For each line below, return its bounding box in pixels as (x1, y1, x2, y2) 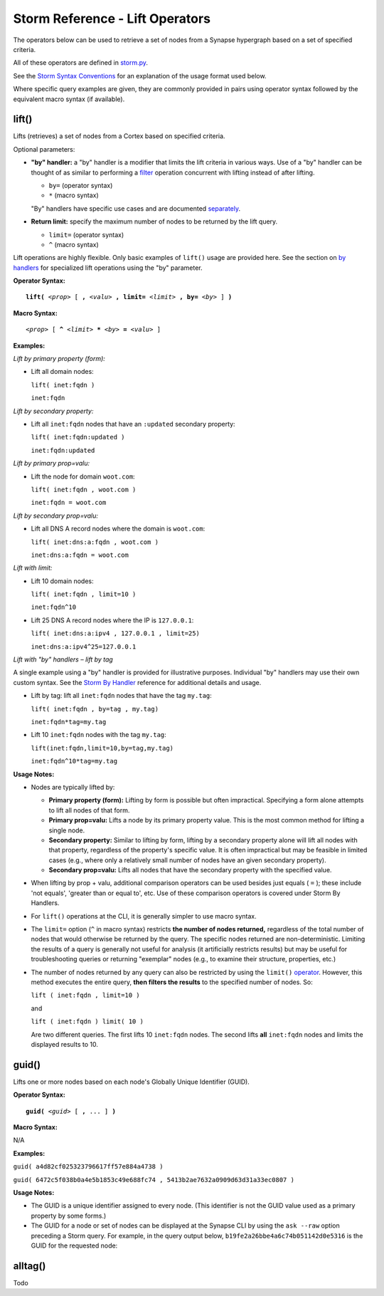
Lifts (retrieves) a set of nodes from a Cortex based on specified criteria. (13, 132, 225, 140)
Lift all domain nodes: (31, 367, 94, 376)
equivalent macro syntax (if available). (13, 95, 125, 103)
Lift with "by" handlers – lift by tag (13, 655, 113, 664)
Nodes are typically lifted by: (31, 783, 115, 791)
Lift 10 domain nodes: (31, 577, 94, 585)
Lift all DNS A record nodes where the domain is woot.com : (31, 524, 206, 533)
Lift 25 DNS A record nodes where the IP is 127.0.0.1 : (31, 616, 194, 625)
